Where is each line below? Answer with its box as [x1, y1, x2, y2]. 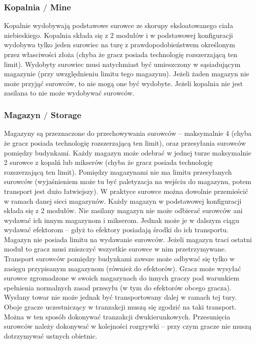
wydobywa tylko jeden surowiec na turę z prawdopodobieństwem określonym [4, 39, 235, 50]
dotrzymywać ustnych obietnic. [4, 330, 97, 341]
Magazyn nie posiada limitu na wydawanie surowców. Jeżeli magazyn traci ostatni [4, 234, 252, 244]
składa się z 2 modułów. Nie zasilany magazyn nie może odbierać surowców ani [4, 205, 243, 216]
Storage [51, 108, 82, 121]
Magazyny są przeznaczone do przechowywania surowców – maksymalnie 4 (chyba [4, 128, 252, 138]
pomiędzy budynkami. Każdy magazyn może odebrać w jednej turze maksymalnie [4, 147, 252, 157]
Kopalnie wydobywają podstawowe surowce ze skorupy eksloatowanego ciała [4, 20, 233, 31]
